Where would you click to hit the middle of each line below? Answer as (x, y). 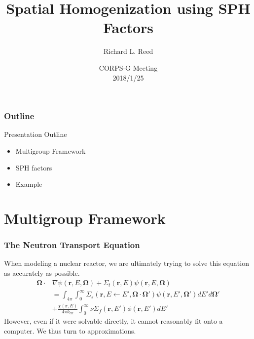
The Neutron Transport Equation (72, 245)
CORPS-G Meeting (128, 67)
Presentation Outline (36, 134)
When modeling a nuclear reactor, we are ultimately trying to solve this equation (127, 263)
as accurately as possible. (42, 273)
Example (29, 184)
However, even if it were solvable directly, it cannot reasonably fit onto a (113, 321)
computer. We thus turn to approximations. (70, 330)
